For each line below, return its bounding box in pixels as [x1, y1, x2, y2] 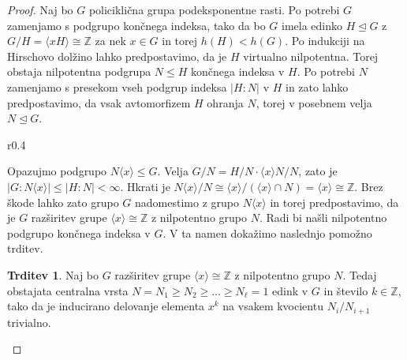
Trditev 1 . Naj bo [7, 266, 99, 283]
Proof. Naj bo [7, 2, 73, 17]
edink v [272, 282, 308, 298]
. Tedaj [342, 266, 377, 283]
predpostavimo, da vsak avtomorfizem [7, 94, 191, 111]
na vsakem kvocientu [222, 298, 323, 314]
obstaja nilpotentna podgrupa [7, 63, 151, 80]
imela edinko [282, 17, 343, 33]
